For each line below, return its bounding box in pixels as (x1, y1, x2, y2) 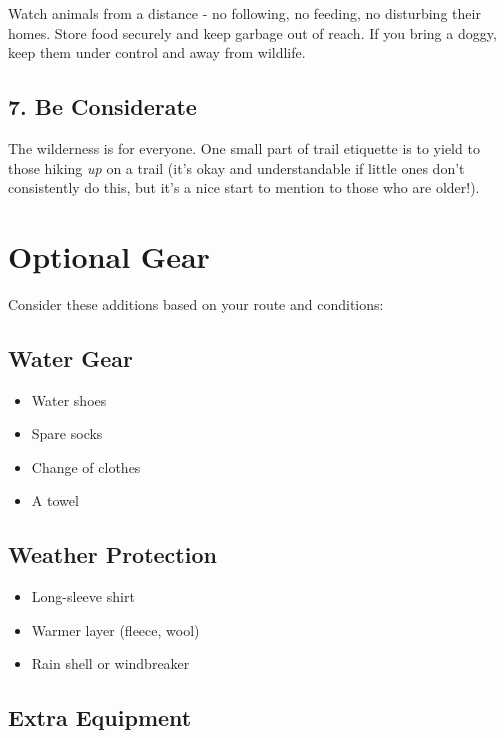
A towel (31, 490, 79, 511)
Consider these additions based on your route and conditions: (8, 293, 384, 314)
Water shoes (31, 389, 107, 410)
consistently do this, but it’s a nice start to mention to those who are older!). (8, 177, 480, 198)
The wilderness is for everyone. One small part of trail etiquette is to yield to (8, 137, 480, 158)
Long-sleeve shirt (31, 586, 135, 607)
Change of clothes (31, 456, 141, 477)
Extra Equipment (8, 702, 192, 733)
